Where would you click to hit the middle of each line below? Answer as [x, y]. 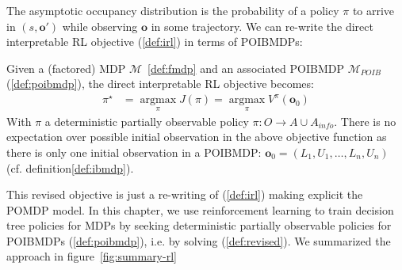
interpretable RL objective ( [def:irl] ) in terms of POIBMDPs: [155, 42]
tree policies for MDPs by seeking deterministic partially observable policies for [199, 225]
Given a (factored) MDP [66, 68]
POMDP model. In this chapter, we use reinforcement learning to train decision [200, 209]
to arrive [373, 10]
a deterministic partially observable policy [147, 121]
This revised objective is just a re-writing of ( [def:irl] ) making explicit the [185, 194]
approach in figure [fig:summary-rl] [92, 256]
